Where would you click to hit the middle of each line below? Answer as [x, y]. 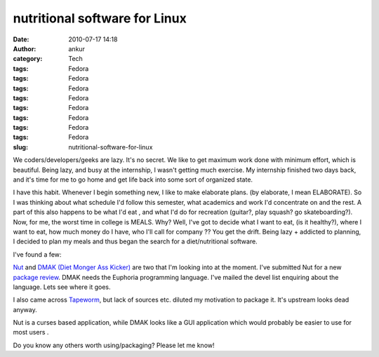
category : [28, 59]
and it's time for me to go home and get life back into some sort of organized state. [133, 180]
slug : [20, 147]
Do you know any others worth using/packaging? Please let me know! [114, 345]
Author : [25, 48]
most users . [31, 332]
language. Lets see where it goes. [62, 287]
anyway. [25, 309]
